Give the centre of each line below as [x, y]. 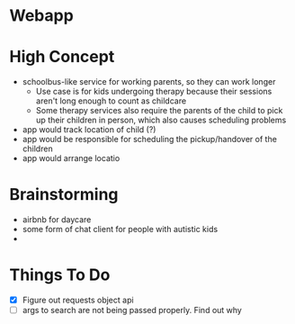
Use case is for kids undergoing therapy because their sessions [154, 92]
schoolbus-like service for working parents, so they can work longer [149, 82]
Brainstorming [64, 195]
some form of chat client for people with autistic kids [120, 229]
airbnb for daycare [57, 220]
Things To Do [60, 275]
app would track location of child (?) [89, 130]
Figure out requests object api [78, 300]
